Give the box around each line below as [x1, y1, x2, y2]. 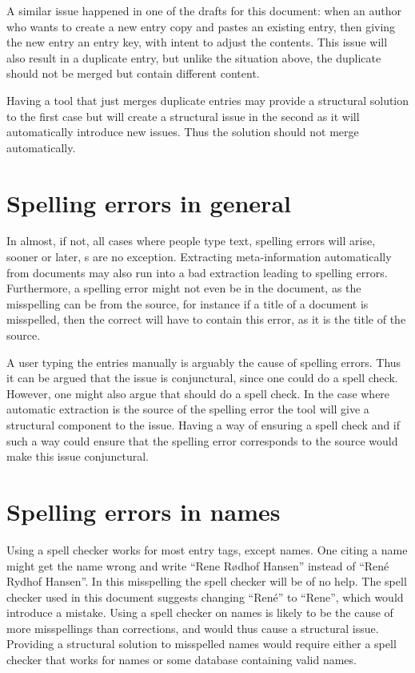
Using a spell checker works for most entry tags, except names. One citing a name [6, 541, 408, 558]
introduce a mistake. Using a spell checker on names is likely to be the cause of [6, 604, 393, 621]
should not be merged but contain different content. [6, 65, 260, 82]
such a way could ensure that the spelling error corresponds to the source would [6, 432, 398, 449]
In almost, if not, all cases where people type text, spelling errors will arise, [6, 232, 376, 249]
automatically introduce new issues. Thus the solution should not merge [6, 123, 359, 140]
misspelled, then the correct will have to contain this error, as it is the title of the [6, 311, 406, 328]
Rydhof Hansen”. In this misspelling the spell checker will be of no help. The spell [6, 573, 407, 590]
